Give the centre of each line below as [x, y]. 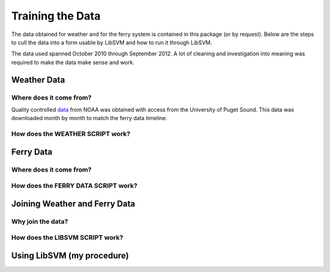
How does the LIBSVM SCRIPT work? [67, 238]
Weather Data [38, 80]
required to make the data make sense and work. [73, 62]
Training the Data [56, 16]
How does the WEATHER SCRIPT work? [71, 134]
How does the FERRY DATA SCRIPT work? [74, 186]
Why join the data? [40, 221]
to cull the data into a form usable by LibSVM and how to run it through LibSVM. [112, 42]
